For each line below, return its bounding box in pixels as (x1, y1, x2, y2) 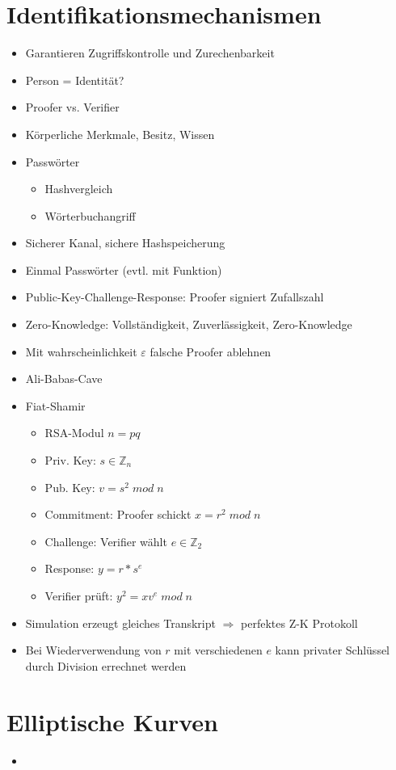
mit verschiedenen (174, 642, 263, 658)
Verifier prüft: (44, 587, 113, 604)
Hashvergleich (44, 180, 113, 197)
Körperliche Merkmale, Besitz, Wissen (25, 125, 215, 142)
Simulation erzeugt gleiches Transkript (25, 614, 216, 631)
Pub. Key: (44, 478, 95, 495)
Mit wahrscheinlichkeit (25, 343, 137, 360)
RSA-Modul (44, 424, 104, 441)
